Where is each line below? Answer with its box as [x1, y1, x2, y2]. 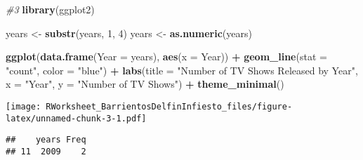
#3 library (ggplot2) [6, 2, 95, 16]
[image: [6, 101, 41, 112]
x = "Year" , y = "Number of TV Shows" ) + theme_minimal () [6, 76, 284, 91]
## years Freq [6, 135, 86, 145]
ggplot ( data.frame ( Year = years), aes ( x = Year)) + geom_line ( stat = [6, 49, 327, 64]
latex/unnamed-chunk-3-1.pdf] [6, 113, 147, 124]
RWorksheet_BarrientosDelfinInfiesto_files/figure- [46, 101, 293, 112]
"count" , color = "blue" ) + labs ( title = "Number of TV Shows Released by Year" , [6, 62, 358, 77]
